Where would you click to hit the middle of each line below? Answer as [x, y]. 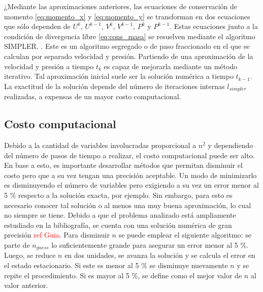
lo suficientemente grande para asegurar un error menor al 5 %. [150, 244]
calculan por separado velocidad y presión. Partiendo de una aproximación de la [129, 56]
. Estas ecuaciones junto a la [214, 26]
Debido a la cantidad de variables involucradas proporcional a [100, 145]
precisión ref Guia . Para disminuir [57, 235]
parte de [17, 244]
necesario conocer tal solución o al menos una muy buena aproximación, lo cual [128, 205]
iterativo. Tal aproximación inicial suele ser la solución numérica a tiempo [119, 76]
